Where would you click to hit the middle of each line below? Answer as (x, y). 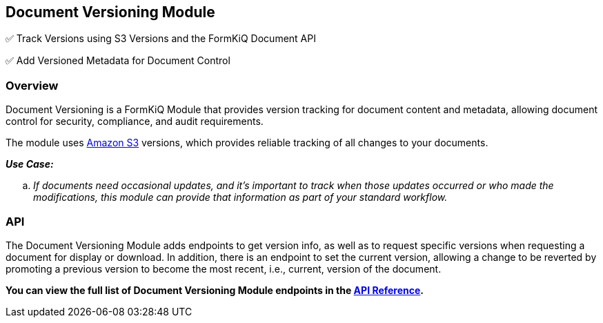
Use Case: (30, 164)
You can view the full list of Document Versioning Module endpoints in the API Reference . (215, 290)
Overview (32, 85)
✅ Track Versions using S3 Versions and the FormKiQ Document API (161, 39)
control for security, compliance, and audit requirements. (135, 121)
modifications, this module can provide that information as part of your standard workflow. (240, 197)
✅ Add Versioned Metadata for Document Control (118, 61)
